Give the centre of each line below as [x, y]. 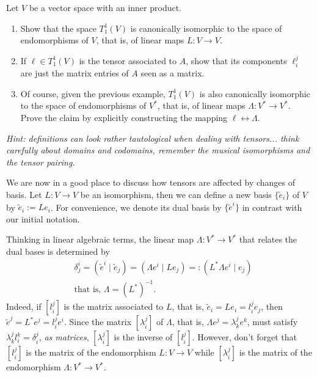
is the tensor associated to [128, 60]
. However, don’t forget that [244, 337]
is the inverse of [143, 337]
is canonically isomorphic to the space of [206, 28]
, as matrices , [64, 337]
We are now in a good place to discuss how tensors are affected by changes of [151, 182]
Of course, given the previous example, [93, 93]
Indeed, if [24, 306]
